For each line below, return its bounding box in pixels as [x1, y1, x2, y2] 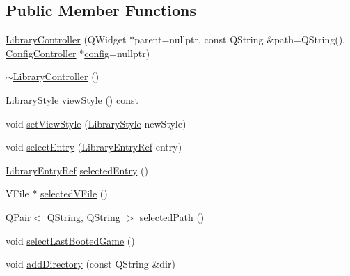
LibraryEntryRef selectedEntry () [6, 162, 148, 177]
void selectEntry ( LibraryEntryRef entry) [6, 139, 182, 154]
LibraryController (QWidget [6, 32, 127, 47]
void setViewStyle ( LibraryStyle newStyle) [6, 116, 186, 130]
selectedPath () [139, 209, 205, 224]
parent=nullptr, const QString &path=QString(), [134, 32, 346, 47]
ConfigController [6, 45, 77, 60]
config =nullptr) [84, 45, 150, 60]
